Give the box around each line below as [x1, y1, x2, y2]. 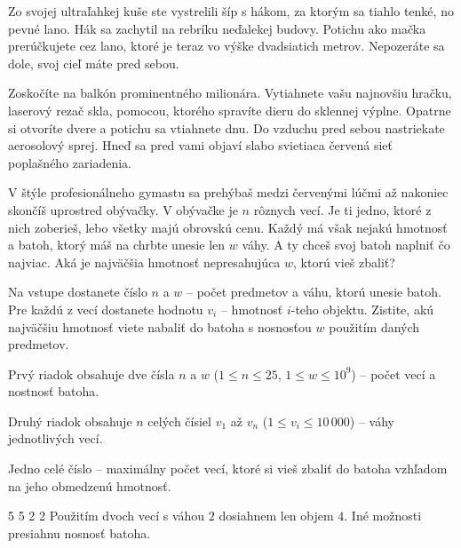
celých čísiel [147, 411, 211, 430]
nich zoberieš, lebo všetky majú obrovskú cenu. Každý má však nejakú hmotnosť [8, 218, 448, 236]
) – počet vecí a [351, 364, 436, 383]
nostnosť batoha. [8, 382, 99, 401]
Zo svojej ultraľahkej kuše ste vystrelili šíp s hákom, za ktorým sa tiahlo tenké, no [8, 2, 454, 20]
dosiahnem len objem [219, 506, 334, 525]
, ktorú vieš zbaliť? [293, 252, 395, 271]
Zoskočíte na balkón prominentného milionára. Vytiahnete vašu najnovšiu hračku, [8, 83, 452, 102]
